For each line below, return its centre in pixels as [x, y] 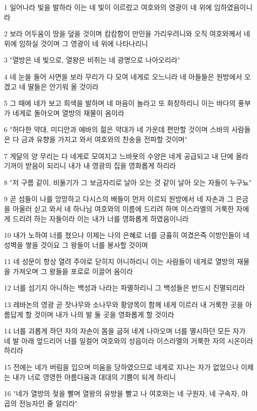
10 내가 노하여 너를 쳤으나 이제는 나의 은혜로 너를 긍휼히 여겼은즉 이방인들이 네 [127, 235]
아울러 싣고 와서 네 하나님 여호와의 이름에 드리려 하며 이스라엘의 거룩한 [123, 208]
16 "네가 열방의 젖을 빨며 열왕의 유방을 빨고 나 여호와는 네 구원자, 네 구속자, [122, 393]
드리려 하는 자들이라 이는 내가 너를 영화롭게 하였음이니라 [101, 218]
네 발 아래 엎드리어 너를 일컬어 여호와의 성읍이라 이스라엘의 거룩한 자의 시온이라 [129, 340]
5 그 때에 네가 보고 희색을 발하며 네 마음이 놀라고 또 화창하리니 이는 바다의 [120, 103]
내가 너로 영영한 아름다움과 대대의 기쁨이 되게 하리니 [94, 377]
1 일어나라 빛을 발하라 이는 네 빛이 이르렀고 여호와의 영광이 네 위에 [108, 7]
